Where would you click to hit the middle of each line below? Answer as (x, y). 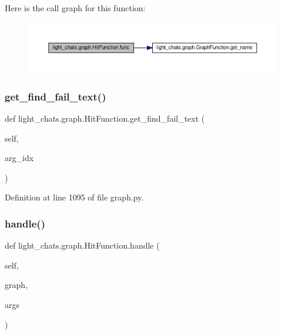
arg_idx (19, 158)
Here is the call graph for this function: (75, 8)
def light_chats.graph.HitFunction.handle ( (82, 245)
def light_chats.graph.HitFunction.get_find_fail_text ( (105, 118)
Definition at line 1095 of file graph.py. (74, 197)
